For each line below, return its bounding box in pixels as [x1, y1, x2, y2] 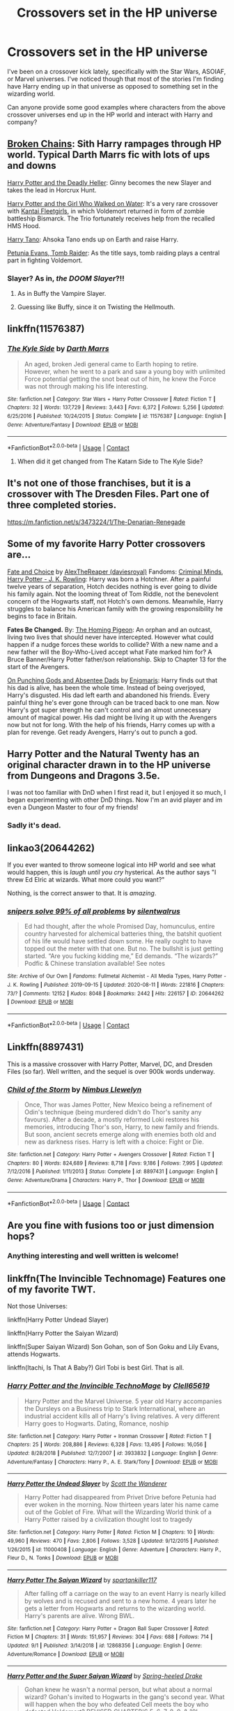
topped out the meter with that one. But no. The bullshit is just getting [24, 944, 224, 953]
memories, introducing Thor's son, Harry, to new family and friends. [24, 1122, 219, 1131]
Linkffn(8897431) [7, 1041, 84, 1053]
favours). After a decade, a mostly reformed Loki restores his [24, 1115, 200, 1123]
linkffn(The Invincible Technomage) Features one [7, 1272, 226, 1285]
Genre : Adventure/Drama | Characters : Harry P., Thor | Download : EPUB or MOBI [7, 1176, 205, 1183]
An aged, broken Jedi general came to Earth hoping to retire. [24, 359, 198, 368]
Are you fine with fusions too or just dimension [7, 1219, 214, 1231]
